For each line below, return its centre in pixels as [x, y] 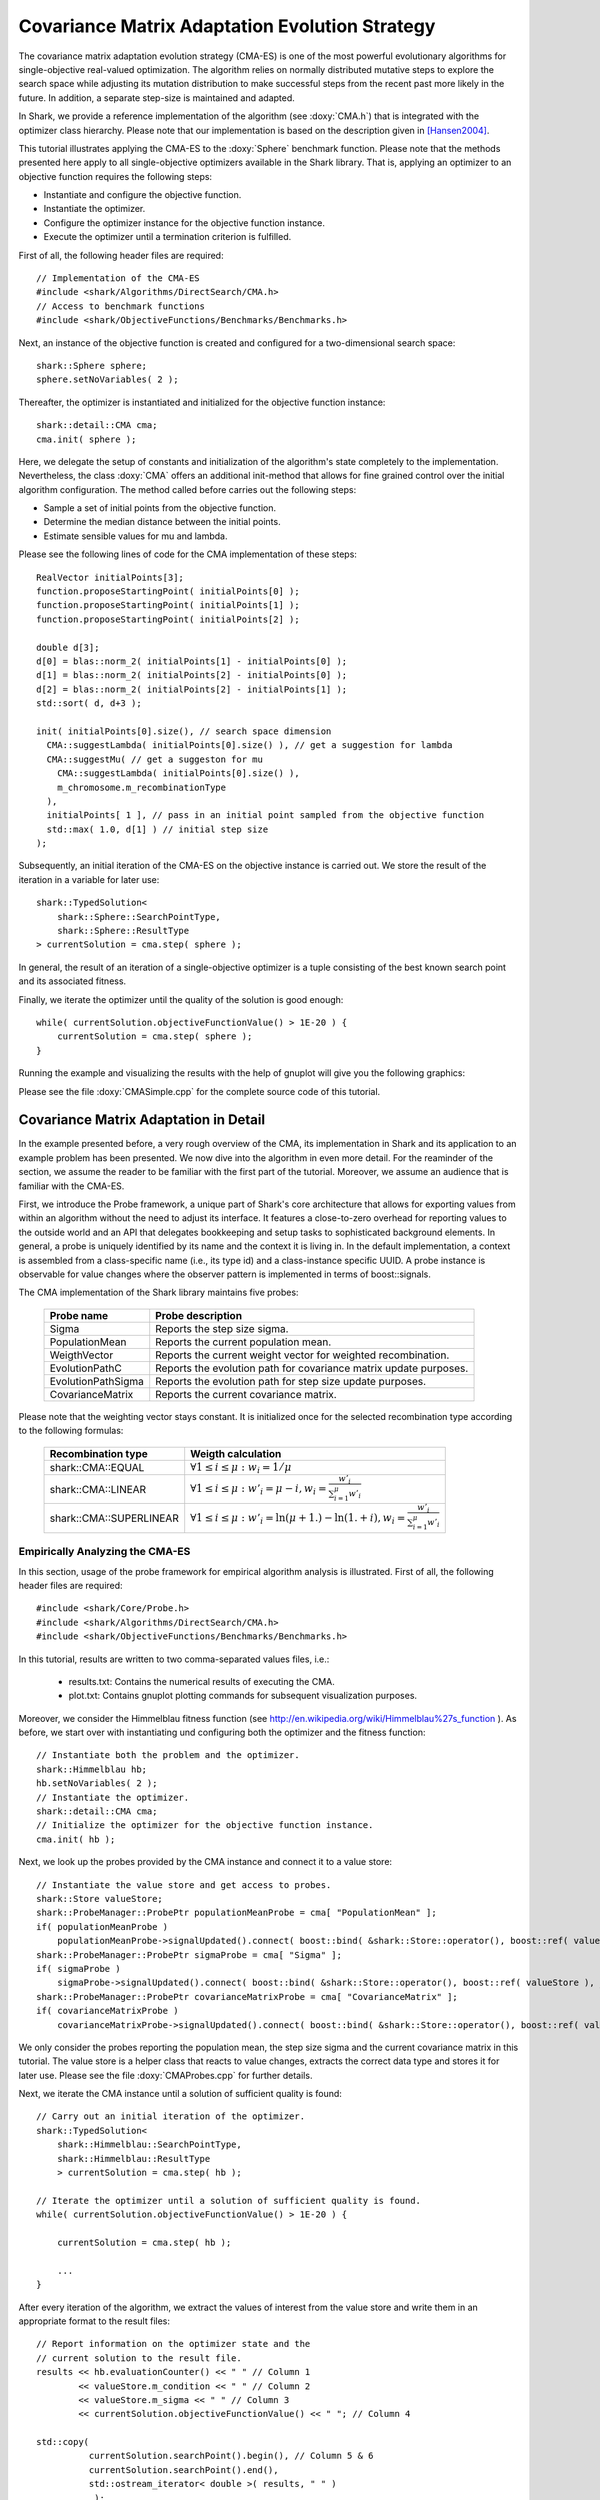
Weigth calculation [236, 1453]
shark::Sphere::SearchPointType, [139, 916]
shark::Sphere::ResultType [123, 931]
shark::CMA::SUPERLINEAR [114, 1518]
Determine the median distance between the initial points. [162, 522]
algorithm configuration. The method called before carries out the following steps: [187, 489]
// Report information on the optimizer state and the [173, 2344]
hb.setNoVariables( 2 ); [97, 1783]
